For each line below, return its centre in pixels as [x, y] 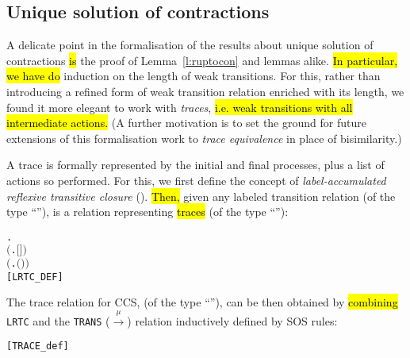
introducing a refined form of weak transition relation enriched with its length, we [205, 91]
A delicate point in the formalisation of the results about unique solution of [190, 45]
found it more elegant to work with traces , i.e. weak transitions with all [180, 107]
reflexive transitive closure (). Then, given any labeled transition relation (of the [201, 196]
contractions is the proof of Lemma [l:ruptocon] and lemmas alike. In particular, [202, 60]
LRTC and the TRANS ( [58, 320]
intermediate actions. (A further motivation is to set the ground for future [186, 123]
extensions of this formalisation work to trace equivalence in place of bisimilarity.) [204, 138]
